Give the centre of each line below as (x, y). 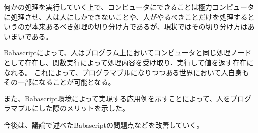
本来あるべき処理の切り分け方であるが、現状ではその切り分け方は (139, 26)
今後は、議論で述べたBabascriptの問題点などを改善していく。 (104, 124)
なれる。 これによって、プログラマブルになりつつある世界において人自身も (127, 72)
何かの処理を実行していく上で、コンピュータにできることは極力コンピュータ (129, 7)
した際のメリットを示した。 (84, 108)
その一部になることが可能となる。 (60, 82)
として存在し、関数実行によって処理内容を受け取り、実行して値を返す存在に (129, 62)
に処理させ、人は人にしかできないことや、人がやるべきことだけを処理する (126, 17)
